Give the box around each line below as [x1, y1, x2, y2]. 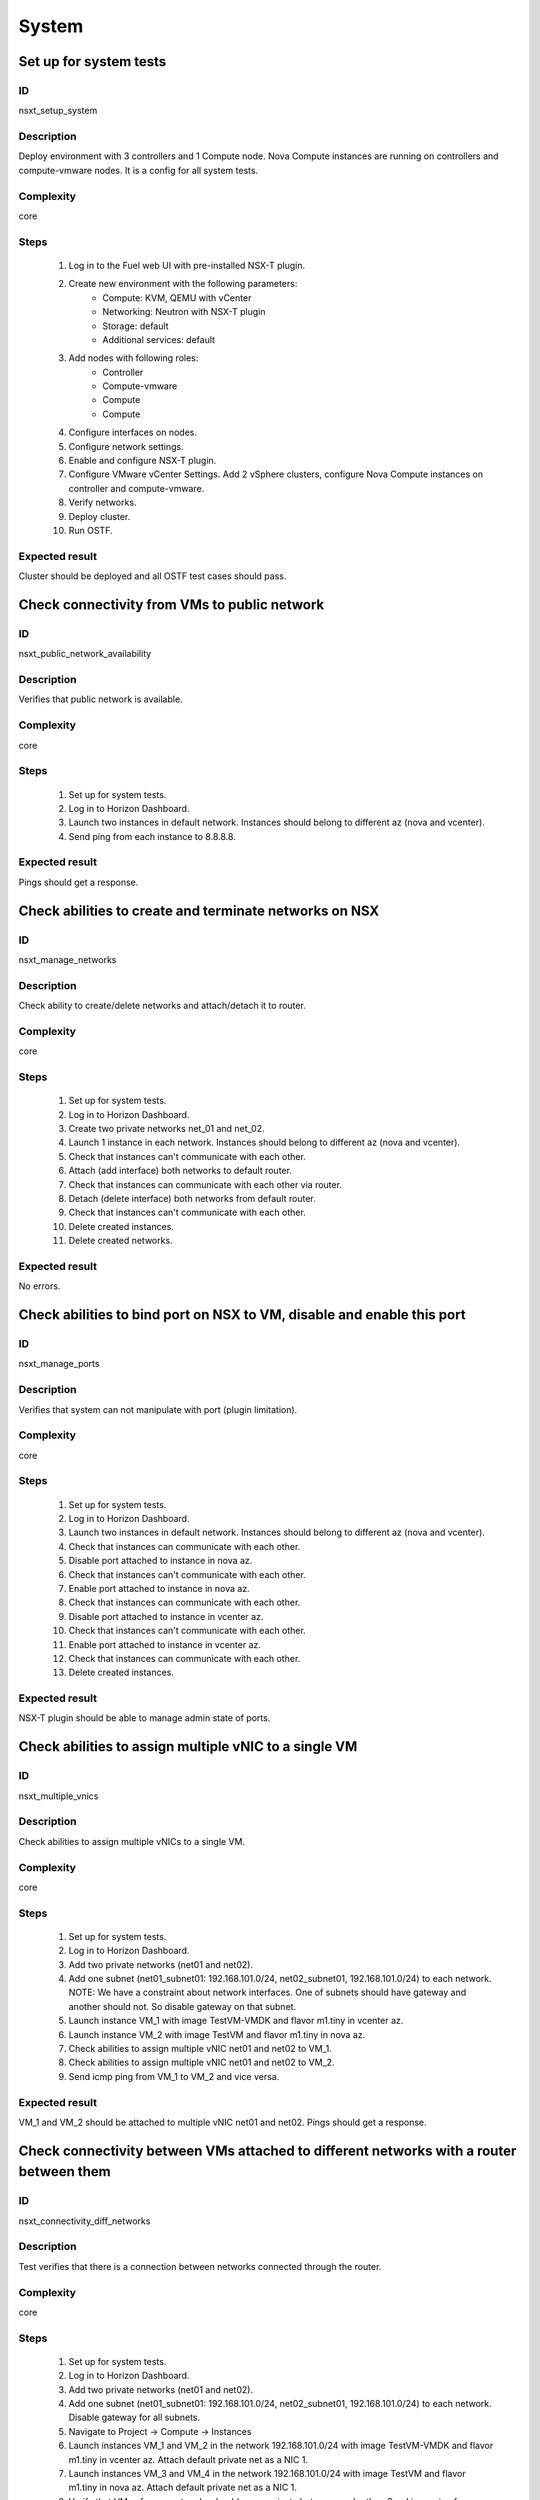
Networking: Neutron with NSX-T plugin [102, 306, 266, 318]
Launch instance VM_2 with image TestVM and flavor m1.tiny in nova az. [68, 2028, 366, 2040]
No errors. [18, 1280, 61, 1292]
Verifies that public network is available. [18, 693, 184, 705]
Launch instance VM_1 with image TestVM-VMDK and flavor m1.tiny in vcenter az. [68, 2015, 404, 2027]
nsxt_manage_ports [18, 1358, 100, 1370]
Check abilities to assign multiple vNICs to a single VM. [18, 1835, 245, 1847]
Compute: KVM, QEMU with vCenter [102, 291, 252, 304]
